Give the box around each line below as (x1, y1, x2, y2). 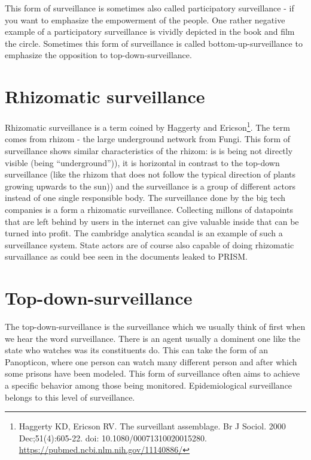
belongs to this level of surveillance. (5, 390, 135, 403)
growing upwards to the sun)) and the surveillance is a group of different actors (5, 179, 295, 192)
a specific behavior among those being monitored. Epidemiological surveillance (5, 378, 292, 391)
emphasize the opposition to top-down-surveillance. (5, 49, 192, 61)
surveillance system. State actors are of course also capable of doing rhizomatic (5, 238, 294, 251)
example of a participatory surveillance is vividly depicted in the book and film (5, 25, 295, 38)
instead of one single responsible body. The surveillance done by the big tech (5, 191, 286, 204)
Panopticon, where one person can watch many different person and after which (5, 355, 297, 368)
